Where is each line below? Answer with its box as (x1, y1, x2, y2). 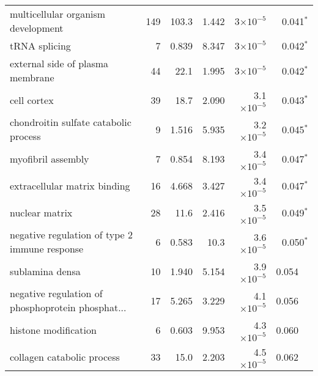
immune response (10, 241, 84, 256)
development (10, 21, 64, 35)
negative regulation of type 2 (10, 227, 133, 241)
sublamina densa (10, 264, 81, 278)
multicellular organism (10, 7, 106, 21)
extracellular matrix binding (10, 178, 130, 193)
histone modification (10, 322, 97, 337)
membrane (10, 70, 54, 84)
